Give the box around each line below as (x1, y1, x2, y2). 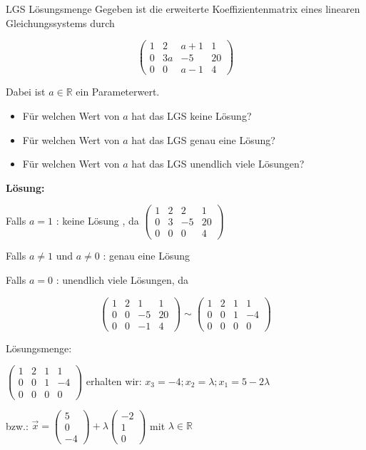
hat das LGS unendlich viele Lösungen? (131, 156, 305, 171)
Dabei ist (6, 84, 46, 99)
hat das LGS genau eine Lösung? (131, 132, 275, 147)
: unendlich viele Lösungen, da (56, 272, 189, 287)
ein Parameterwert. (76, 84, 160, 99)
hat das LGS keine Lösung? (131, 108, 252, 123)
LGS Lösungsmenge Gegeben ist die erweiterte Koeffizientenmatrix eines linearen (6, 1, 360, 16)
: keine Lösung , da (56, 213, 139, 227)
